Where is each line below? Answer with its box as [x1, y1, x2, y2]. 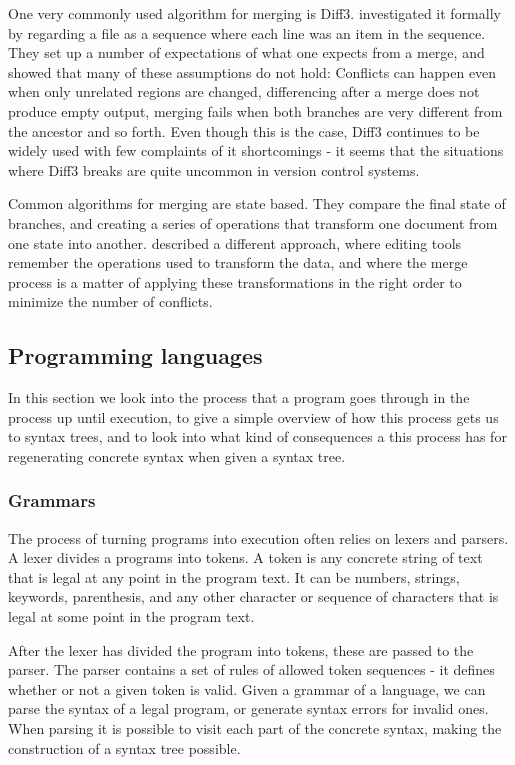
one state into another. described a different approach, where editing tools [8, 232, 462, 253]
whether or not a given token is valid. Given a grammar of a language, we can [8, 678, 486, 699]
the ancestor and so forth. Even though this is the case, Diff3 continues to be [8, 120, 480, 141]
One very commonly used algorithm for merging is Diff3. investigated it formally [8, 3, 501, 23]
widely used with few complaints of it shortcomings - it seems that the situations [8, 140, 504, 161]
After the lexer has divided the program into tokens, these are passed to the [8, 639, 474, 660]
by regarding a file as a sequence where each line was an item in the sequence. [8, 22, 486, 43]
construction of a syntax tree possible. [8, 737, 241, 758]
